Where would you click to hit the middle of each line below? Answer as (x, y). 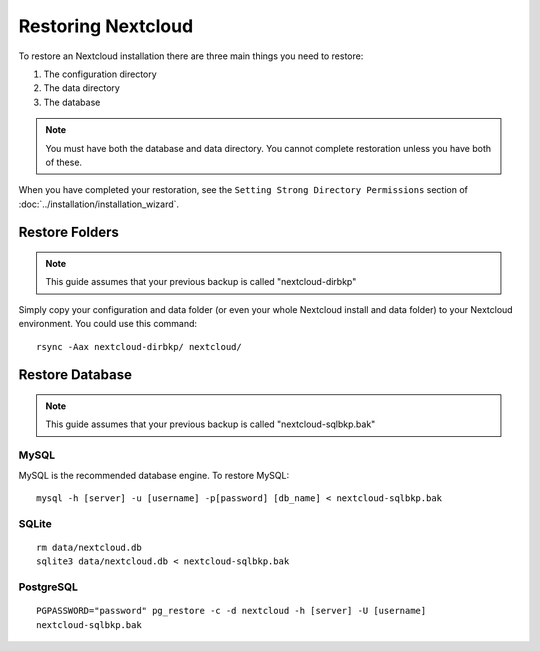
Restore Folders (69, 232)
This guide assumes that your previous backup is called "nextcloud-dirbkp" (201, 282)
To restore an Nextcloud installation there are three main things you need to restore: (191, 56)
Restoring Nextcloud (106, 26)
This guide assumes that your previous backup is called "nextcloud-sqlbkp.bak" (210, 424)
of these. (64, 162)
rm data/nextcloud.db (89, 547)
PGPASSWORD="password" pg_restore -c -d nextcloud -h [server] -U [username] (231, 611)
